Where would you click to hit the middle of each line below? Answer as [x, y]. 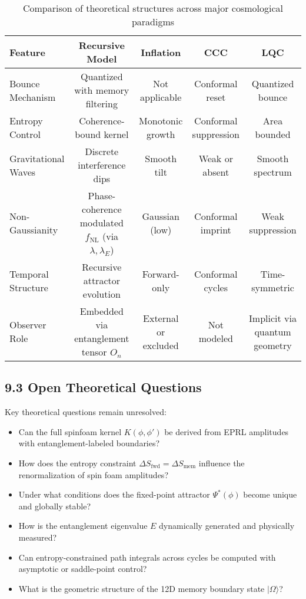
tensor [94, 352]
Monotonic [161, 121]
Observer [28, 325]
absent [216, 172]
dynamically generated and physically [227, 526]
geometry [273, 345]
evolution [102, 294]
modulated [102, 223]
